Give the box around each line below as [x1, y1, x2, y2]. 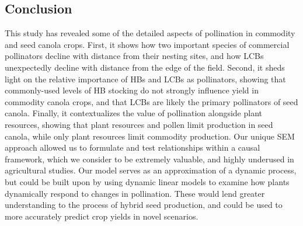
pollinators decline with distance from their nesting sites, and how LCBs [5, 50, 264, 62]
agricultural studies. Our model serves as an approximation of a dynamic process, [5, 164, 297, 176]
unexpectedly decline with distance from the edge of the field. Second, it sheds [5, 61, 285, 73]
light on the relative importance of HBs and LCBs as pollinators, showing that [5, 72, 286, 85]
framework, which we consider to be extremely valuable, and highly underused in [5, 152, 294, 165]
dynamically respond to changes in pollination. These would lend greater [5, 187, 265, 199]
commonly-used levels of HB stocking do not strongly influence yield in [5, 84, 259, 96]
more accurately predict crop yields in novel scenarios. [5, 210, 198, 222]
